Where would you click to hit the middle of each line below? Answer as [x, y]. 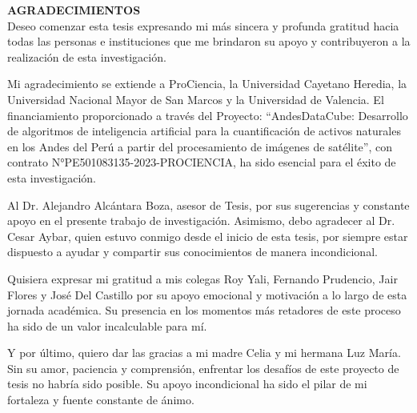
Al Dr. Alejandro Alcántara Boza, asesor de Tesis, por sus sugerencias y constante [208, 204]
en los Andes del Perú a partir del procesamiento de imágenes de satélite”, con [200, 146]
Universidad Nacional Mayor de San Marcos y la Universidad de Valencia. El [196, 99]
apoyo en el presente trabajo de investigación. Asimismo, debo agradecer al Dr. [201, 221]
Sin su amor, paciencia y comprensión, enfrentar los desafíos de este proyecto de [203, 368]
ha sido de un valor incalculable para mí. [107, 325]
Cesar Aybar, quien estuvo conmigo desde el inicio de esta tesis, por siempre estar [208, 236]
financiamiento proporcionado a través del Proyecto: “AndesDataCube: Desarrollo [208, 115]
